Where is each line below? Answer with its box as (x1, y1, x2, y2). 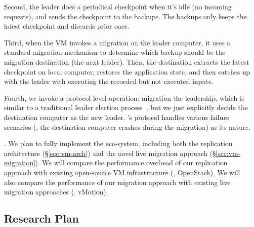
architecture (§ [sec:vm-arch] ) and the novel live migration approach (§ (4, 148, 216, 158)
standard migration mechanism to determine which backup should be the (4, 47, 225, 57)
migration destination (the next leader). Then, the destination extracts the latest (4, 56, 249, 67)
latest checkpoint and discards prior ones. (4, 21, 129, 31)
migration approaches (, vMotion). (4, 187, 108, 197)
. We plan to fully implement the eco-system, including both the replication (4, 138, 233, 149)
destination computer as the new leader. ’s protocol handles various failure (4, 112, 229, 122)
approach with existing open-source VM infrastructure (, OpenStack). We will (4, 167, 240, 177)
